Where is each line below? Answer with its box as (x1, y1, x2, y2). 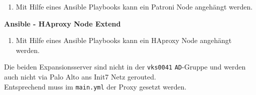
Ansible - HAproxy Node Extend (4, 18, 121, 28)
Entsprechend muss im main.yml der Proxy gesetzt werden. (4, 81, 187, 91)
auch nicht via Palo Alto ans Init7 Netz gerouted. (4, 71, 156, 82)
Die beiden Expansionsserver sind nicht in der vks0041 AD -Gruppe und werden (4, 61, 246, 72)
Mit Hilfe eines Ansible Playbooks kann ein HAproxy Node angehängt (16, 35, 232, 45)
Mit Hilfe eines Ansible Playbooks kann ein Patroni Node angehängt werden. (16, 1, 253, 11)
